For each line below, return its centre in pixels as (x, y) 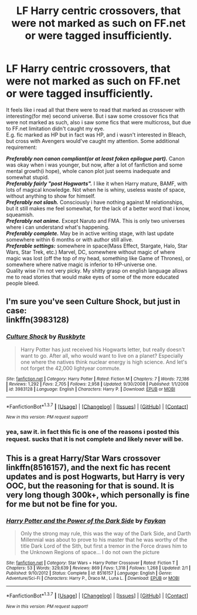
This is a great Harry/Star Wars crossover (83, 458)
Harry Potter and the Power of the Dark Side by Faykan (86, 521)
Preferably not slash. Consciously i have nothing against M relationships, (95, 202)
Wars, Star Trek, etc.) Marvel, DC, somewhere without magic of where (91, 252)
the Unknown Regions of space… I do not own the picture (90, 552)
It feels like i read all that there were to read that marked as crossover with (96, 110)
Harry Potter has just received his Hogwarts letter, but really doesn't (103, 349)
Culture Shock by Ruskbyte (46, 337)
